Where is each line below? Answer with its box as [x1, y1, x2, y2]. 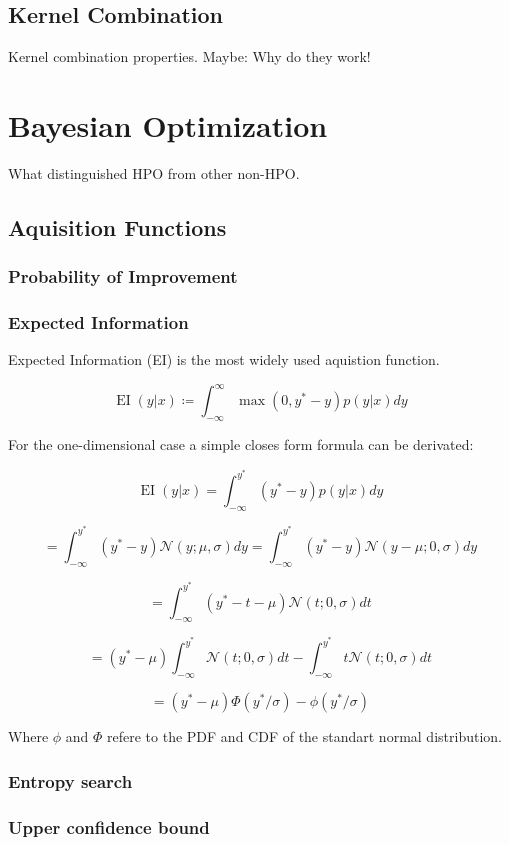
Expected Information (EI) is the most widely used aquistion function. [8, 349, 440, 370]
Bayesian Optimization [8, 104, 328, 145]
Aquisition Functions [8, 211, 227, 242]
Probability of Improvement [8, 264, 238, 289]
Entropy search [8, 768, 133, 793]
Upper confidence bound [8, 814, 210, 839]
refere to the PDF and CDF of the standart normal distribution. [107, 726, 502, 747]
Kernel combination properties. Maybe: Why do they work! [8, 46, 371, 67]
